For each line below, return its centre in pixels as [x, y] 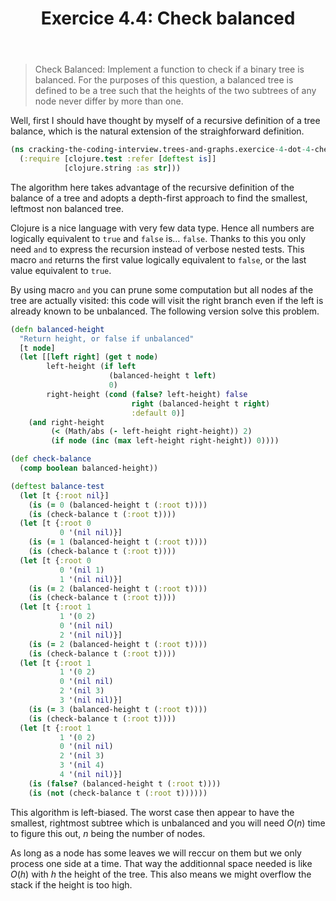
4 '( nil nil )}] [91, 775]
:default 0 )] [158, 413]
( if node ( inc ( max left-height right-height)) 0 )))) [165, 441]
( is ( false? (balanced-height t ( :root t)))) [125, 783]
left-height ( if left [91, 367]
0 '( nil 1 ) [82, 570]
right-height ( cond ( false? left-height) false [147, 394]
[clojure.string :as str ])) [122, 168]
